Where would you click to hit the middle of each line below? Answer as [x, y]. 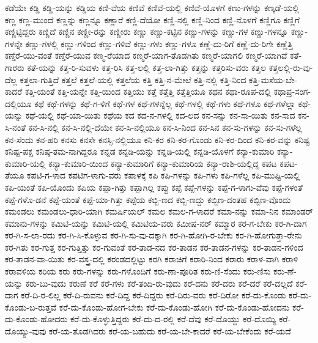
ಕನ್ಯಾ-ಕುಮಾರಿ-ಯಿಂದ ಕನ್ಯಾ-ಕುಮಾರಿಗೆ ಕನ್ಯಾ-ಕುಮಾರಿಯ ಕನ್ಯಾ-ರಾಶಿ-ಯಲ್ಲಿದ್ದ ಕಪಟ [163, 163]
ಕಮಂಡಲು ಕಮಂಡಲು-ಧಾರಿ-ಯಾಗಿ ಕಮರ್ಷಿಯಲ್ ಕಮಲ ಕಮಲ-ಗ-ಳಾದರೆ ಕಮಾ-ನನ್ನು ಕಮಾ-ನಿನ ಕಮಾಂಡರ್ [159, 211]
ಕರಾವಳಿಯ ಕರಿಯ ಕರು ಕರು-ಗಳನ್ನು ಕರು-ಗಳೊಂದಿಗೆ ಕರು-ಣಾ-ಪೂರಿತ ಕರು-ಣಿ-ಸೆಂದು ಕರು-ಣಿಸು [138, 271]
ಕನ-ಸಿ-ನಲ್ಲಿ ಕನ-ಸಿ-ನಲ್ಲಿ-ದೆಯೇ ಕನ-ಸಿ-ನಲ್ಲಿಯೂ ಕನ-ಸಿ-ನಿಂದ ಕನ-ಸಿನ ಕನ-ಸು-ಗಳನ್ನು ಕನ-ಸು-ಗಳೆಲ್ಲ [165, 127]
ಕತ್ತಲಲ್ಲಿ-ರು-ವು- [291, 67]
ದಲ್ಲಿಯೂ [18, 103]
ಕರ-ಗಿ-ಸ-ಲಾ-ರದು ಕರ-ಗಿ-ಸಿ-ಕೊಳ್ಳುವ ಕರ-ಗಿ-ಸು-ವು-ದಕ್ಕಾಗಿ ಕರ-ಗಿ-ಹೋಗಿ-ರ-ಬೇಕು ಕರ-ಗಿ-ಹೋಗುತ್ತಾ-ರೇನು [153, 235]
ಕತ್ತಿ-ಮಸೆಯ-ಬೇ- [273, 79]
